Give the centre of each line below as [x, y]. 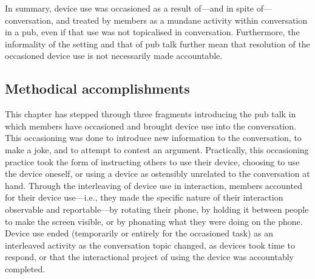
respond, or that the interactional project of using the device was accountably [150, 257]
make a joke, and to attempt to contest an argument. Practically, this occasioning [157, 149]
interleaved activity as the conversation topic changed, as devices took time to [150, 245]
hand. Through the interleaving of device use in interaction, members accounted [154, 185]
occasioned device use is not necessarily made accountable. [114, 56]
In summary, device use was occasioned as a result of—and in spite [130, 8]
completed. [25, 268]
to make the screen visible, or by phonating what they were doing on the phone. [154, 221]
